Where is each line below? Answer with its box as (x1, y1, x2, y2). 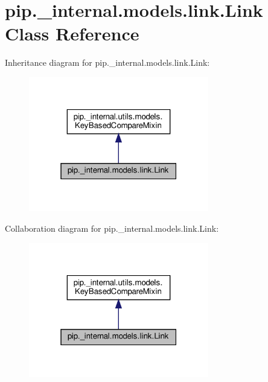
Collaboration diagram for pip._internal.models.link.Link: (5, 222, 219, 235)
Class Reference (5, 21, 139, 46)
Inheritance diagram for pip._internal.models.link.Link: (5, 56, 210, 69)
